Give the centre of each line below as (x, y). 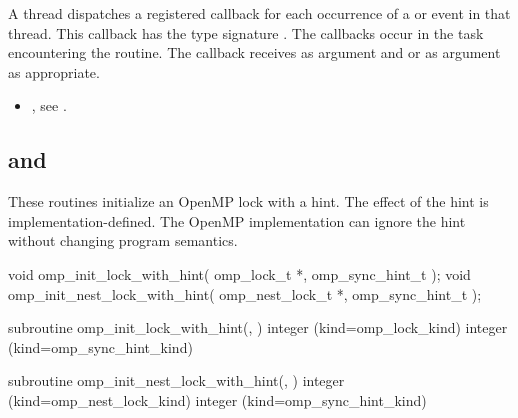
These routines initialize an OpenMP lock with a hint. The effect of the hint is (248, 201)
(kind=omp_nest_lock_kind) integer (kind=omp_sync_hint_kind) (217, 399)
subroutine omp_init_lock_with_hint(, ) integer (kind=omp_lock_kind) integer (258, 327)
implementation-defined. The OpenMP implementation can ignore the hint (237, 220)
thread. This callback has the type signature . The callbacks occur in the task (246, 32)
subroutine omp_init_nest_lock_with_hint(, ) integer (176, 380)
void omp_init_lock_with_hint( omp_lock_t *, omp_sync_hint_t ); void (239, 273)
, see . (49, 105)
